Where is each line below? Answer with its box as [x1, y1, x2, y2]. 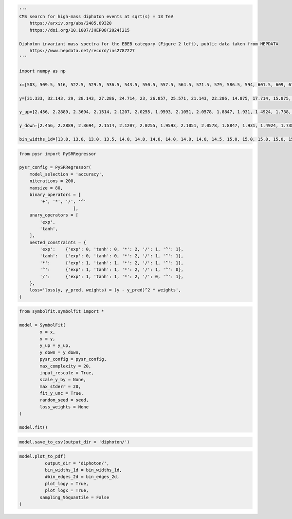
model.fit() [19, 424, 48, 430]
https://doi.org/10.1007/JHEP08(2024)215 [29, 27, 130, 33]
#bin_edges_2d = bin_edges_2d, [44, 474, 120, 480]
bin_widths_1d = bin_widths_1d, [44, 467, 122, 473]
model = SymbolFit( [19, 322, 66, 328]
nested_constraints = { [29, 239, 86, 245]
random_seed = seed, [39, 397, 89, 403]
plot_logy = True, [44, 481, 89, 486]
